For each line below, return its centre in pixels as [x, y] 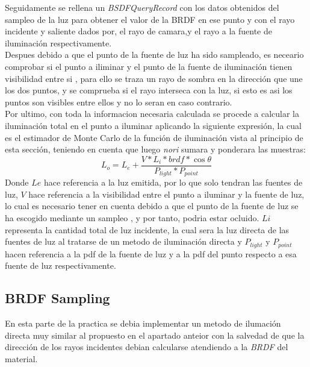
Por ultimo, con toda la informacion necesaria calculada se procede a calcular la [152, 114]
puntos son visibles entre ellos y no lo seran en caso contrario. [119, 102]
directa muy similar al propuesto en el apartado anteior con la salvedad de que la [155, 335]
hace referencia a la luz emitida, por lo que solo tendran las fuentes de [173, 182]
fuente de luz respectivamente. [60, 265]
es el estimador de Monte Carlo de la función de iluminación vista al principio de [154, 137]
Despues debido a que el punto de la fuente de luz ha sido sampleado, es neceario [154, 55]
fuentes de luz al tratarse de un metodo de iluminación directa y [123, 241]
